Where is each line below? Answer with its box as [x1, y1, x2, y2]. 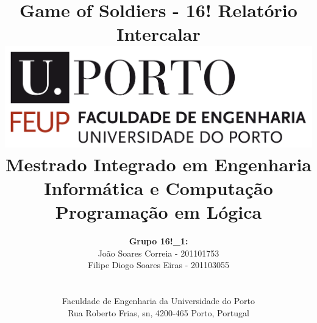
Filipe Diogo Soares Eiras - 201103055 [87, 258, 230, 271]
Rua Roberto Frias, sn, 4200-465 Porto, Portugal [68, 306, 249, 319]
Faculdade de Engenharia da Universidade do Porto [62, 294, 255, 307]
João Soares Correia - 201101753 [98, 246, 219, 259]
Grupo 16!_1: [129, 235, 188, 247]
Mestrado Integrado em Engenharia [5, 151, 312, 176]
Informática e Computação [44, 175, 273, 200]
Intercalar [116, 21, 201, 46]
